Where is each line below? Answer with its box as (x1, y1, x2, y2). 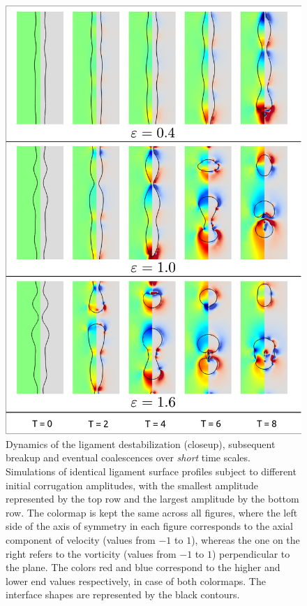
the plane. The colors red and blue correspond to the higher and (6, 560, 280, 575)
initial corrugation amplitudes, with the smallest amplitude (6, 477, 259, 492)
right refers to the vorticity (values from (6, 546, 177, 561)
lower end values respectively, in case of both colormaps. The (6, 573, 266, 588)
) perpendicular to (211, 546, 290, 561)
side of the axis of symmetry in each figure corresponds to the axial (6, 519, 293, 533)
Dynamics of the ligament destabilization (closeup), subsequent (6, 436, 276, 451)
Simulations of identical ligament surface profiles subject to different (6, 464, 297, 479)
